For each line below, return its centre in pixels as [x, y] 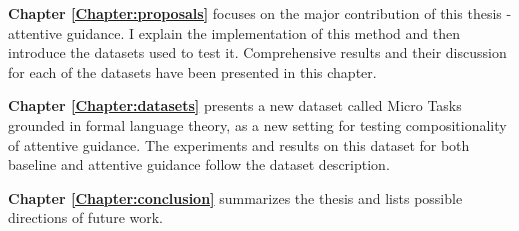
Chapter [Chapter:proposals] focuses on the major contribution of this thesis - [260, 13]
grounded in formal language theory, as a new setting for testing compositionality [257, 124]
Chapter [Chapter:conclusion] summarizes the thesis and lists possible [235, 197]
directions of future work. [85, 217]
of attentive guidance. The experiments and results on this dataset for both [239, 144]
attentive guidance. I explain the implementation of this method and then [234, 32]
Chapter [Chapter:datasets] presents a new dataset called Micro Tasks [235, 105]
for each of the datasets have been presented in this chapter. [192, 71]
